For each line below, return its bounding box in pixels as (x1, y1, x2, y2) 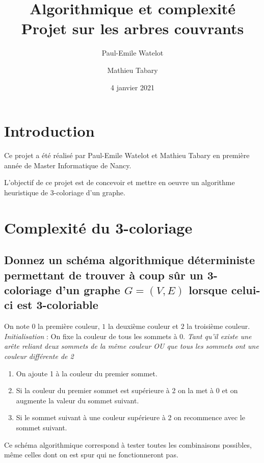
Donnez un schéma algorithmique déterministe (4, 252, 255, 268)
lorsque (189, 281, 227, 297)
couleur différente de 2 (4, 350, 74, 361)
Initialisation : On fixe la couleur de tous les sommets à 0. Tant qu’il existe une (4, 330, 252, 341)
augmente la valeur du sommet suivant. (16, 395, 139, 405)
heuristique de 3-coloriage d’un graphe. (4, 187, 125, 197)
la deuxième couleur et (108, 321, 178, 331)
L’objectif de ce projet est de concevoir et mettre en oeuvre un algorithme (4, 177, 235, 188)
